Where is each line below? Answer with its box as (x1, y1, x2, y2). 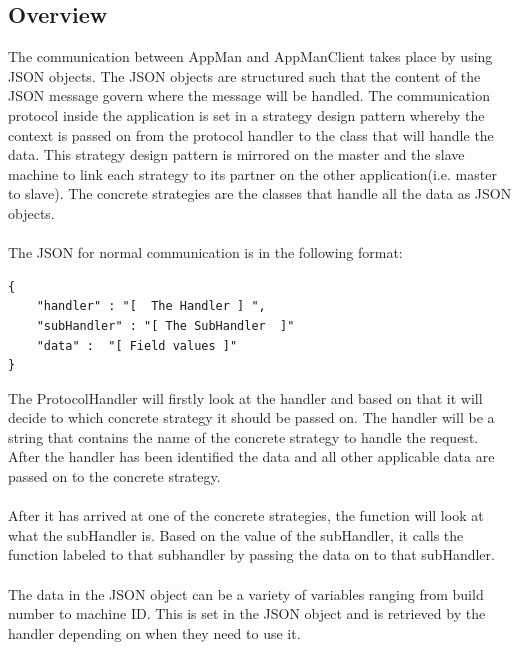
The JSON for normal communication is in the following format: (8, 242, 403, 263)
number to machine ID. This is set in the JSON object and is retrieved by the (8, 603, 486, 624)
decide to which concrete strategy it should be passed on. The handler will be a (8, 407, 495, 428)
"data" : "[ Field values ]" (36, 338, 238, 353)
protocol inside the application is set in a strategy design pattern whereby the (8, 104, 485, 125)
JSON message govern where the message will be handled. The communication (8, 85, 490, 106)
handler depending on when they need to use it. (8, 622, 301, 643)
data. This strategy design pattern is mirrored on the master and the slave (8, 144, 465, 165)
